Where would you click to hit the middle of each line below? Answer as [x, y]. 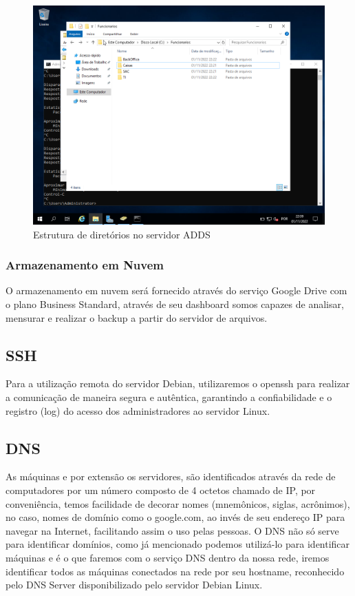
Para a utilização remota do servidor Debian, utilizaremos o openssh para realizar [178, 383]
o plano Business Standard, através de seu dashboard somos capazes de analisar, [175, 304]
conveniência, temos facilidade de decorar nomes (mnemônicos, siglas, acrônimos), [178, 503]
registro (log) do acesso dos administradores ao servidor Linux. [138, 410]
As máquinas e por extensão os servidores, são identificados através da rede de [171, 476]
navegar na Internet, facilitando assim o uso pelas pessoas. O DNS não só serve [172, 530]
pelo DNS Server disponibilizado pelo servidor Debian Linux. [134, 585]
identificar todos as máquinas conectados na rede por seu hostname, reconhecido [175, 571]
